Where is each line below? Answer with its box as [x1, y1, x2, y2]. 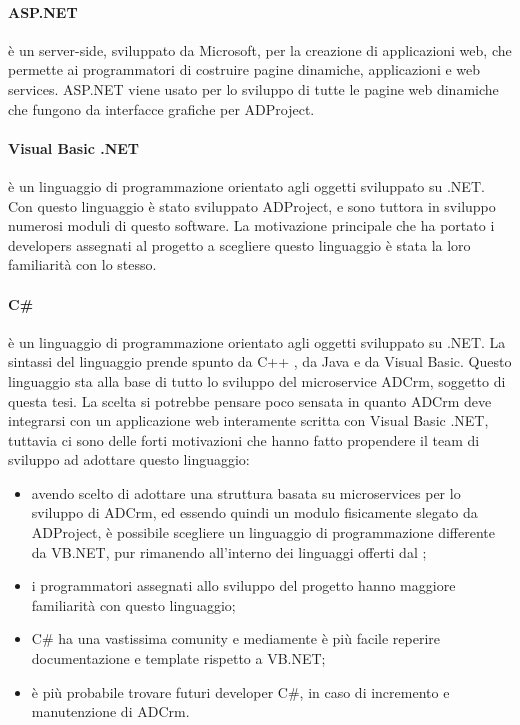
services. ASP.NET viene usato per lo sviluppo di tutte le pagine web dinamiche [8, 78, 499, 99]
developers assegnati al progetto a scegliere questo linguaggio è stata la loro [8, 234, 471, 255]
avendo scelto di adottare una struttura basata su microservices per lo [31, 482, 461, 503]
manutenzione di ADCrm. [31, 701, 190, 722]
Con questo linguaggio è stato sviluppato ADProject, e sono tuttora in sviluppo [8, 195, 496, 216]
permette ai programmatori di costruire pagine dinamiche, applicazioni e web [8, 59, 481, 80]
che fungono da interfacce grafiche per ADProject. [8, 98, 315, 119]
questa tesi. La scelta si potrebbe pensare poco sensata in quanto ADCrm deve [8, 390, 492, 411]
